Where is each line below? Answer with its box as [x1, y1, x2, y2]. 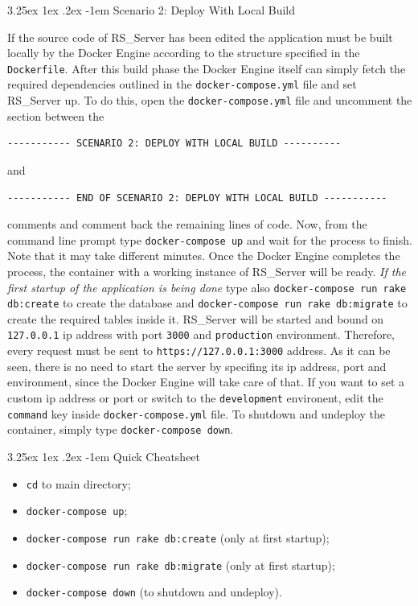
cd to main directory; [26, 475, 131, 492]
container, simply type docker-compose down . [7, 421, 234, 438]
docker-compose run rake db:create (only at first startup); [26, 529, 330, 546]
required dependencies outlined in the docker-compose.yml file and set [7, 76, 357, 93]
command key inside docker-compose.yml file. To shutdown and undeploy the [7, 405, 386, 422]
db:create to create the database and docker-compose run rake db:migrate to [7, 295, 408, 311]
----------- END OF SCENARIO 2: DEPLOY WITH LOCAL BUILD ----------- [7, 192, 387, 204]
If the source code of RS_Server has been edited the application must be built [7, 28, 393, 45]
